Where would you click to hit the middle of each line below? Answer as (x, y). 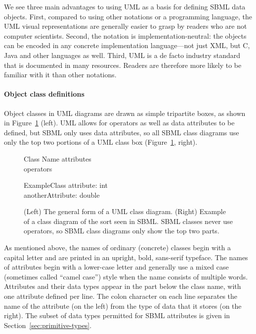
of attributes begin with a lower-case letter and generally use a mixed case (116, 267)
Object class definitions (44, 94)
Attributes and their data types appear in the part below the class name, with (123, 286)
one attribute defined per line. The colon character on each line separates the (121, 296)
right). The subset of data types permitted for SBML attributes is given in (117, 315)
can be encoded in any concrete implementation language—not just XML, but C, (127, 45)
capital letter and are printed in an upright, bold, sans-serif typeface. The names (126, 257)
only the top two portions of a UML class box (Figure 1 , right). (101, 142)
